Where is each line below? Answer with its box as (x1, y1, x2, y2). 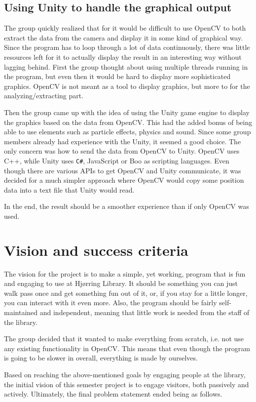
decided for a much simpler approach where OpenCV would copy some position (4, 175, 244, 185)
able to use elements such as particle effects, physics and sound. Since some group (4, 126, 251, 137)
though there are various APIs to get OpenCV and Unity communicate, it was (4, 165, 241, 175)
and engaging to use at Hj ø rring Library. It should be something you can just (4, 278, 238, 288)
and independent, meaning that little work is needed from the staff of (39, 307, 250, 318)
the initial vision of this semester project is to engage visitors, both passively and (4, 379, 249, 389)
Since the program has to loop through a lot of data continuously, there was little (4, 42, 250, 52)
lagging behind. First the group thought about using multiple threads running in (4, 61, 248, 72)
